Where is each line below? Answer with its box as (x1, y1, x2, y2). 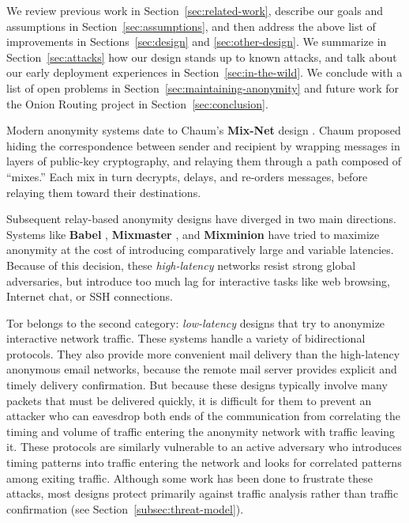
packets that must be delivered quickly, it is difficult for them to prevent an (6, 392, 372, 408)
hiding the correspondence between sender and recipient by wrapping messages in (6, 137, 400, 153)
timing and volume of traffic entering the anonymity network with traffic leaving (6, 423, 396, 439)
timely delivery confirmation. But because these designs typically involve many (6, 377, 388, 393)
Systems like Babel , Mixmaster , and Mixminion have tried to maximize (6, 225, 380, 242)
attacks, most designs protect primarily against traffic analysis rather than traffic (6, 485, 399, 502)
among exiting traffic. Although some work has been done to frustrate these (6, 469, 373, 486)
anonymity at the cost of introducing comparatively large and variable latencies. (6, 241, 394, 258)
